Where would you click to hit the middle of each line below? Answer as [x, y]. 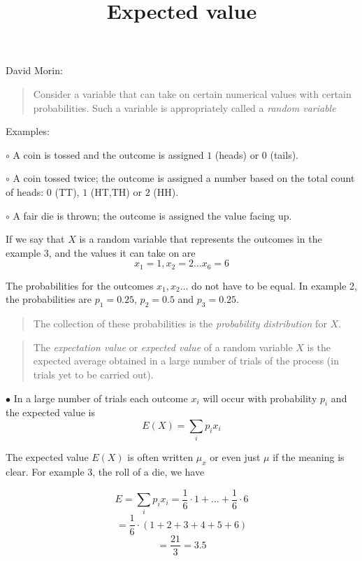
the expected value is [51, 412]
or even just [235, 457]
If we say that [35, 239]
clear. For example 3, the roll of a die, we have [105, 472]
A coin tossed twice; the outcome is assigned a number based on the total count [184, 178]
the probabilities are [49, 299]
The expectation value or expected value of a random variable [163, 347]
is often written [160, 457]
